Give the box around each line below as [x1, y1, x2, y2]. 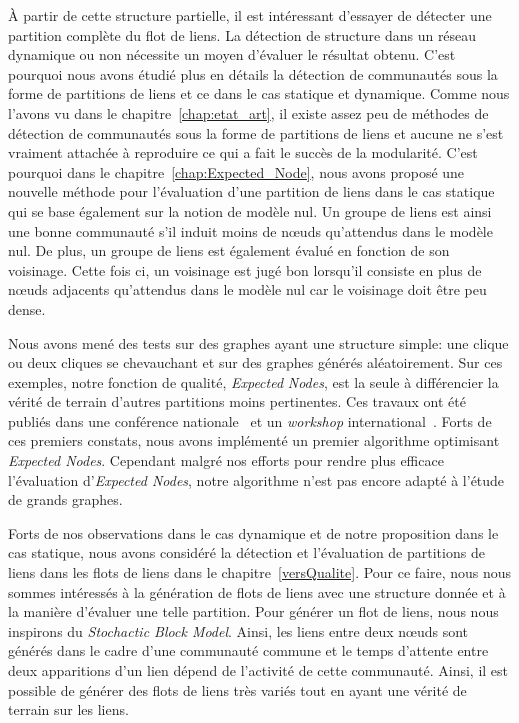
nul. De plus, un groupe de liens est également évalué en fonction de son [8, 240, 450, 261]
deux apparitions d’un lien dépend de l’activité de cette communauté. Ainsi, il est [8, 660, 509, 680]
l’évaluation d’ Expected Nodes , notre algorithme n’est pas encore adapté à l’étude [8, 469, 505, 490]
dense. [8, 298, 46, 319]
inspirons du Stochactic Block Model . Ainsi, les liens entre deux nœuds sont [8, 620, 469, 641]
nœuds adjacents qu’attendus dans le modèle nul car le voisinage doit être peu [8, 279, 487, 300]
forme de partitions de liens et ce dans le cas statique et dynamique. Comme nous [8, 83, 510, 104]
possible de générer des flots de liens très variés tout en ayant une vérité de [8, 679, 467, 700]
